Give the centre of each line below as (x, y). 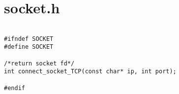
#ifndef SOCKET (29, 39)
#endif (15, 88)
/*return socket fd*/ (39, 63)
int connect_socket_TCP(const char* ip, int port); (90, 72)
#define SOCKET (29, 47)
